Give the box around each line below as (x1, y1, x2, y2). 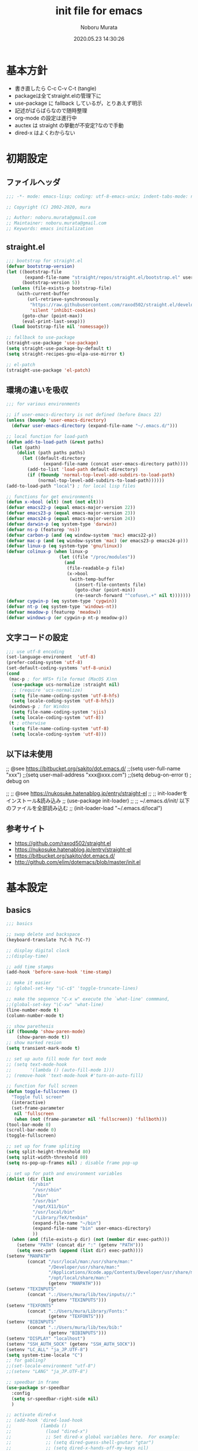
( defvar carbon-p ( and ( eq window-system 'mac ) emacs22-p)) (6, 532, 157, 538)
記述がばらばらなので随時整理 (14, 107, 87, 114)
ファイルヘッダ (6, 178, 61, 188)
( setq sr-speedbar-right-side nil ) (11, 1395, 99, 1402)
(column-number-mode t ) (6, 1013, 65, 1018)
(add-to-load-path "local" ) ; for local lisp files (6, 483, 136, 489)
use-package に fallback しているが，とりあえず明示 (14, 99, 143, 107)
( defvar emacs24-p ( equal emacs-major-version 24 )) (6, 516, 136, 522)
